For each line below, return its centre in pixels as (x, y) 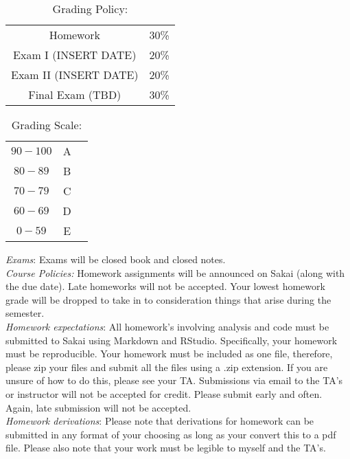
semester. (25, 313)
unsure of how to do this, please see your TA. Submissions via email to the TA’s (174, 380)
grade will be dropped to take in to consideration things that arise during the (168, 299)
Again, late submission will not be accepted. (98, 407)
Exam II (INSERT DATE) (75, 75)
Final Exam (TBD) (75, 94)
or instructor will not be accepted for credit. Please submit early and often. (164, 393)
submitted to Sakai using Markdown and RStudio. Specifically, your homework (172, 340)
